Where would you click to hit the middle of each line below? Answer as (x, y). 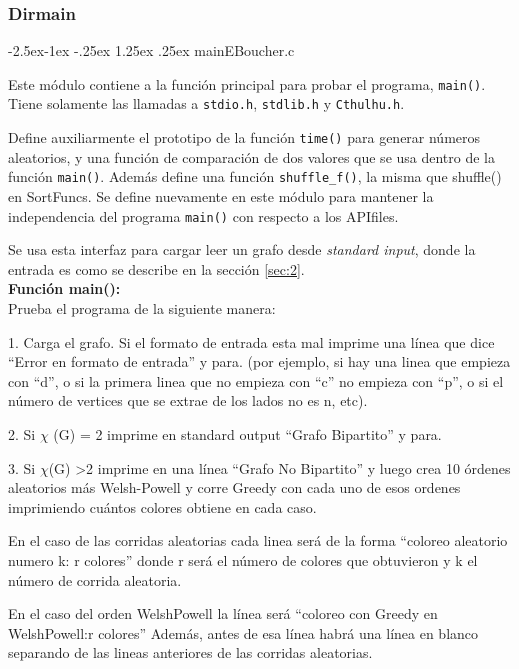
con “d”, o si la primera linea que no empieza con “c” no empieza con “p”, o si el (256, 380)
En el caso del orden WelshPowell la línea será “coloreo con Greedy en (223, 613)
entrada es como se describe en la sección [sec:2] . (156, 268)
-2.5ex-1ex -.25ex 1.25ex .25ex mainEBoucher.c (151, 50)
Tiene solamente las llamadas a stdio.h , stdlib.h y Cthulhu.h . (206, 103)
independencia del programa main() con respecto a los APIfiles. (203, 215)
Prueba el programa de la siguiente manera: (142, 308)
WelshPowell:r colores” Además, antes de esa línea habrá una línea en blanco (243, 632)
